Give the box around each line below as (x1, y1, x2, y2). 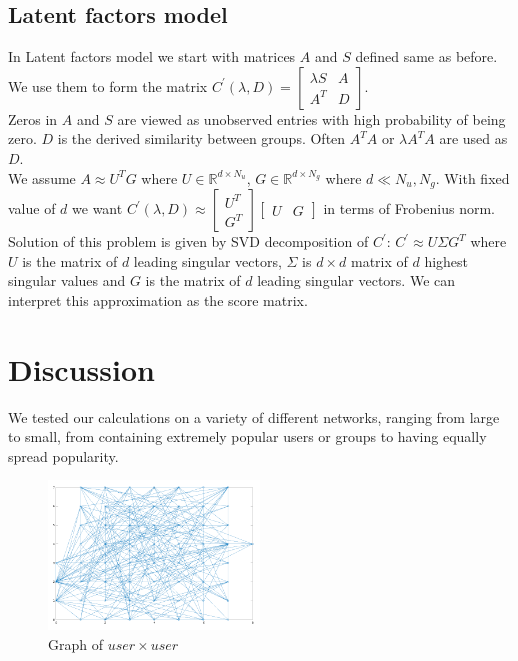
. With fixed (435, 167, 510, 188)
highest (424, 250, 469, 271)
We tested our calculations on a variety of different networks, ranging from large (8, 406, 500, 427)
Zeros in (8, 108, 58, 129)
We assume (8, 167, 76, 188)
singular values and (8, 270, 126, 291)
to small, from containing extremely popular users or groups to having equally (8, 426, 487, 447)
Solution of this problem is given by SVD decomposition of (8, 231, 369, 252)
